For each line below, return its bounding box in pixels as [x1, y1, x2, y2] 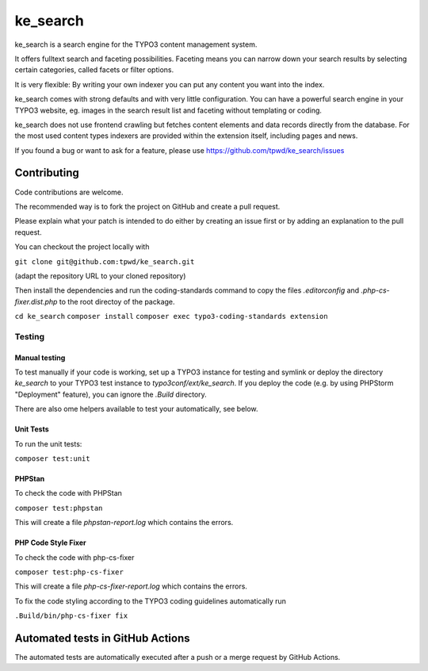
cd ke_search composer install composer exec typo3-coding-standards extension [14, 312, 328, 321]
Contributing [14, 167, 79, 180]
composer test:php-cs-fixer [14, 567, 124, 577]
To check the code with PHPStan [14, 489, 123, 498]
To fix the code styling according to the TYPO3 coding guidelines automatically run [14, 596, 287, 606]
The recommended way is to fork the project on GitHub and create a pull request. [14, 201, 281, 211]
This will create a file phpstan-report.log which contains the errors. [14, 518, 234, 527]
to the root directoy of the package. [59, 297, 175, 306]
